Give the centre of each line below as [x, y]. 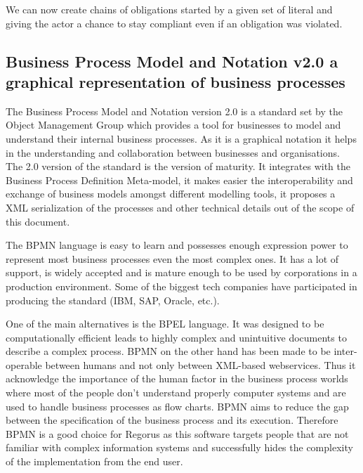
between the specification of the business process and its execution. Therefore [172, 420]
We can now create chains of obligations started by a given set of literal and [169, 9]
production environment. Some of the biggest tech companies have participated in [181, 286]
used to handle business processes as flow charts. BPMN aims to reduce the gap [177, 406]
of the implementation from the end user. [94, 461]
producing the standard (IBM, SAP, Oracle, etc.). [113, 300]
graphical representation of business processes [176, 81]
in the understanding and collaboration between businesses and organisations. [173, 152]
